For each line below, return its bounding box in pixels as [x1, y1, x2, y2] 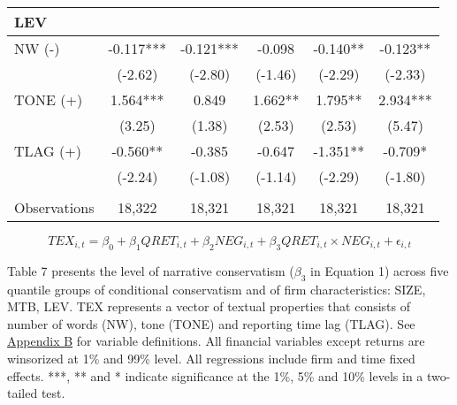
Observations [14, 197, 95, 218]
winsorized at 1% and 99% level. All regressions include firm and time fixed [7, 348, 415, 367]
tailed [7, 384, 38, 402]
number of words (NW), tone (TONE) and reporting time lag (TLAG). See [7, 314, 415, 332]
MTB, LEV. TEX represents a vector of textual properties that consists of [7, 297, 411, 316]
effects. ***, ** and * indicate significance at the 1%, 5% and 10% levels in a [7, 366, 423, 385]
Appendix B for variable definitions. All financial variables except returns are [7, 332, 425, 350]
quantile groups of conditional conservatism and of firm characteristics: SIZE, [7, 279, 426, 298]
